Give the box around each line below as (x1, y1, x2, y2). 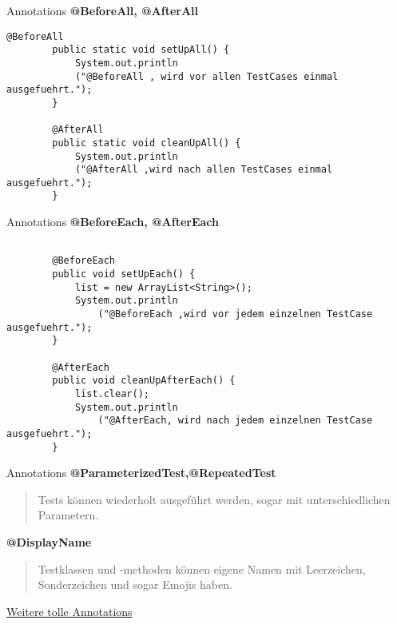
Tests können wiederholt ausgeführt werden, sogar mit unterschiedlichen (38, 491, 391, 507)
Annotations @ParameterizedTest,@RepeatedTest (6, 464, 276, 481)
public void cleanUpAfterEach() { (52, 375, 236, 387)
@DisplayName (6, 534, 92, 550)
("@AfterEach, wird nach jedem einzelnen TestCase (97, 415, 373, 427)
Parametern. (38, 507, 99, 523)
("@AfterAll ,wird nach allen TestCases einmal (74, 164, 333, 176)
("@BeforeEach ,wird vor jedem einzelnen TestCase (97, 308, 373, 320)
